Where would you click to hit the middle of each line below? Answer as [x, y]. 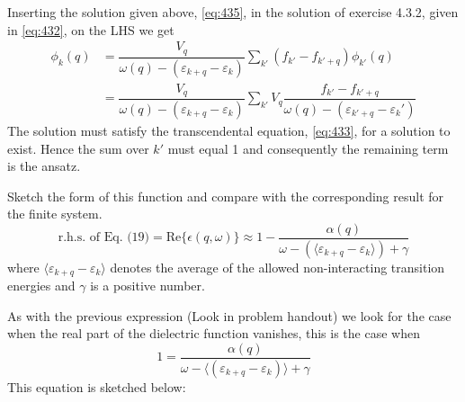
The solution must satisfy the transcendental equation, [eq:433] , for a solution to [229, 130]
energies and [41, 286]
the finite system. [55, 214]
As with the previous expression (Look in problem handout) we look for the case [229, 315]
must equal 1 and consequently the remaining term [308, 148]
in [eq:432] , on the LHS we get [91, 29]
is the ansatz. [44, 166]
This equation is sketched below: [97, 386]
